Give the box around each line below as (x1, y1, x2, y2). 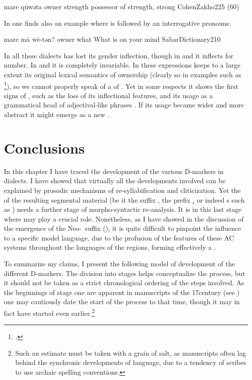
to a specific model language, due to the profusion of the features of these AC (4, 232, 234, 242)
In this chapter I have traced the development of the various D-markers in (4, 166, 224, 176)
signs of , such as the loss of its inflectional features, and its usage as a (4, 90, 213, 100)
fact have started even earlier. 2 (4, 307, 95, 318)
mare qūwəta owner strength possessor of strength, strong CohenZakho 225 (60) (4, 1, 239, 11)
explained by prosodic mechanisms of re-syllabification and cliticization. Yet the (4, 185, 241, 195)
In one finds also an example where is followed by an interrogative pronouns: (4, 17, 231, 28)
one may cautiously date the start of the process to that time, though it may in (4, 296, 240, 307)
